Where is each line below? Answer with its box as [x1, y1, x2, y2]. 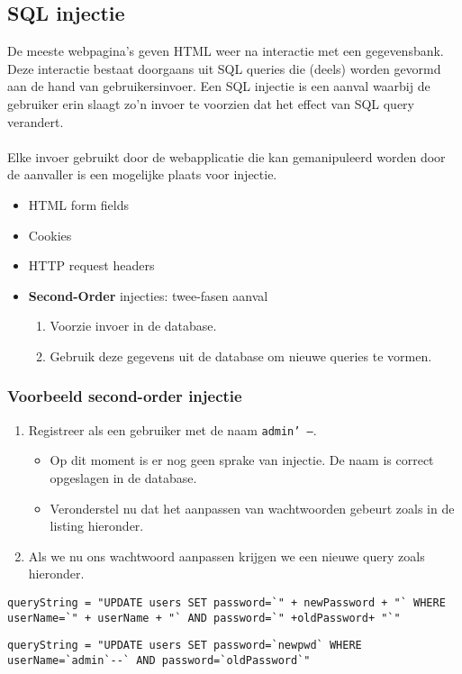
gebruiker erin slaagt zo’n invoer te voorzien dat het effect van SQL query [7, 94, 414, 113]
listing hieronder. [50, 516, 144, 535]
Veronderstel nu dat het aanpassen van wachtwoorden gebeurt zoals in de [50, 498, 455, 517]
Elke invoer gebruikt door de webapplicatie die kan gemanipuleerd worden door [7, 147, 446, 166]
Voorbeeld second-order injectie [7, 385, 242, 407]
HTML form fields [28, 195, 129, 214]
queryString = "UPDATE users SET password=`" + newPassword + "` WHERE [7, 596, 446, 609]
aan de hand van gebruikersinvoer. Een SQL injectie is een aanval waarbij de [7, 77, 430, 96]
